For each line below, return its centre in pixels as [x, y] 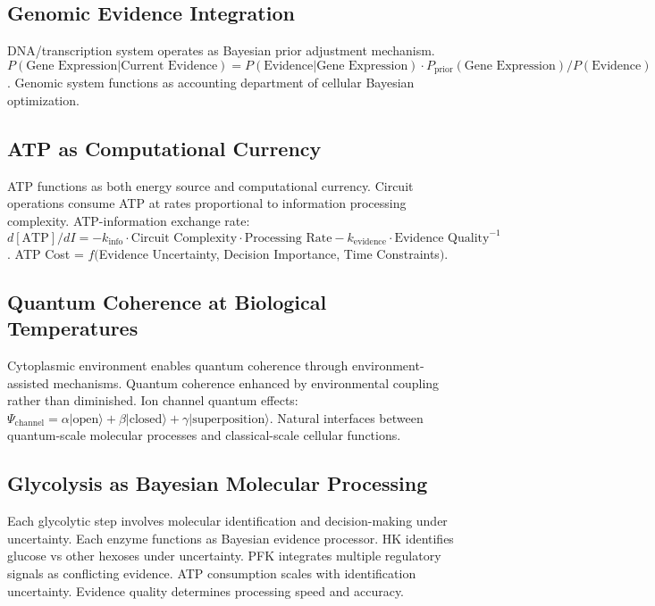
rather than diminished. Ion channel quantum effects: [153, 400]
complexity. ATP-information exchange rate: [129, 220]
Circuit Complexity [184, 238]
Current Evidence [169, 66]
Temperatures [73, 328]
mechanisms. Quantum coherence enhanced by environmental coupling [246, 382]
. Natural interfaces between [346, 417]
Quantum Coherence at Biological [167, 301]
